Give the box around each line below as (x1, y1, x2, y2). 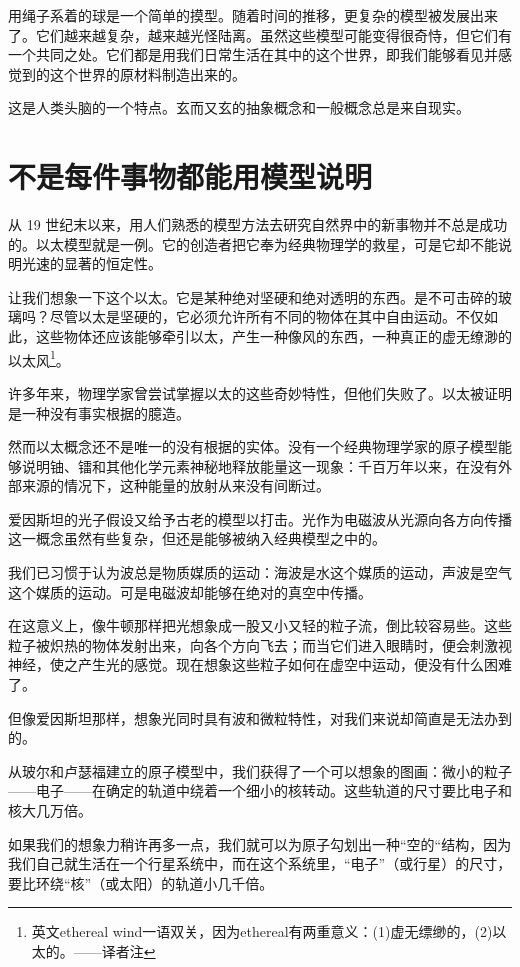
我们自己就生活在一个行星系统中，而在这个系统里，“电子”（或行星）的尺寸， (8, 853, 512, 874)
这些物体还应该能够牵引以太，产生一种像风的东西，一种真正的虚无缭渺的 (35, 326, 512, 347)
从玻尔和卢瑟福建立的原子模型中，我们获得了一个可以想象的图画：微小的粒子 (8, 760, 512, 781)
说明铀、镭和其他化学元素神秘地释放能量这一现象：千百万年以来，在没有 (21, 455, 498, 476)
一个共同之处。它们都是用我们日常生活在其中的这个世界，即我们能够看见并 (8, 44, 498, 65)
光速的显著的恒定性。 (21, 253, 162, 274)
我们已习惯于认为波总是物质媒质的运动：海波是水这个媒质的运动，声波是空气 (8, 562, 512, 583)
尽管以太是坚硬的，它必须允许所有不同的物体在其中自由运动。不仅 (49, 306, 484, 327)
